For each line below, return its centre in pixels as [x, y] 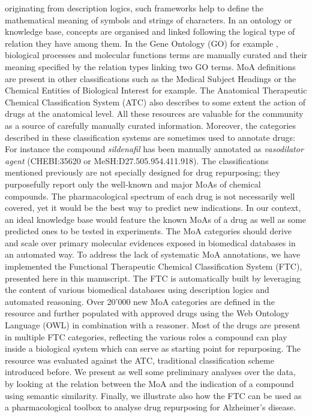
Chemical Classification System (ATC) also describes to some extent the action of [155, 102]
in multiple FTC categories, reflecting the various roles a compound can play [146, 336]
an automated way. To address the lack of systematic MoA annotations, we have [153, 254]
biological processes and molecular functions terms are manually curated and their [156, 55]
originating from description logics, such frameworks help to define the [134, 8]
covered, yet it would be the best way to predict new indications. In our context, [153, 208]
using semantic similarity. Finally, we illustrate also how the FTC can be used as [153, 395]
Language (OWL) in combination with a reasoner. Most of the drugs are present [153, 325]
